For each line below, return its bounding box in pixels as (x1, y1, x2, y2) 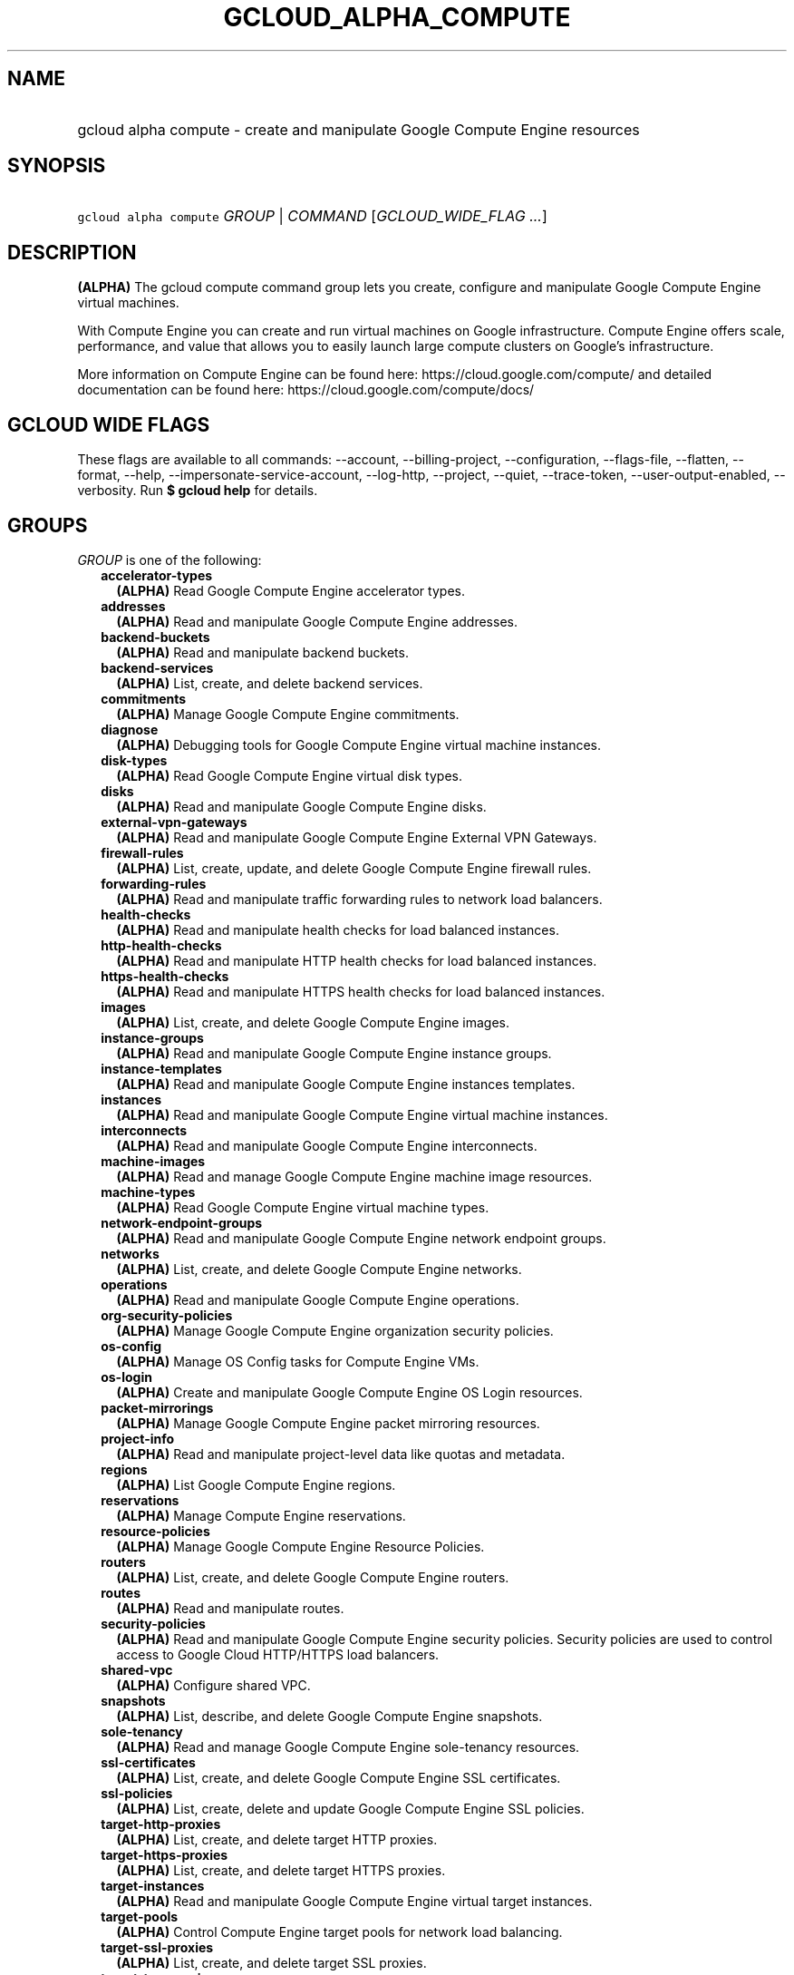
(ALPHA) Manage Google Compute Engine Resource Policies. (116, 1538, 485, 1554)
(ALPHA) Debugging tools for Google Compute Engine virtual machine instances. (116, 736, 602, 753)
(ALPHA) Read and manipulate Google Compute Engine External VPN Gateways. (116, 829, 597, 845)
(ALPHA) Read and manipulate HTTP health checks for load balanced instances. (116, 952, 597, 968)
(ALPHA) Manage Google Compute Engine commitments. (116, 705, 460, 722)
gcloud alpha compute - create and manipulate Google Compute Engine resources (77, 120, 640, 139)
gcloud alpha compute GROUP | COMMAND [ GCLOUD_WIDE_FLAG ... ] (77, 207, 547, 226)
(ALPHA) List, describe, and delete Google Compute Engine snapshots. (116, 1707, 543, 1724)
